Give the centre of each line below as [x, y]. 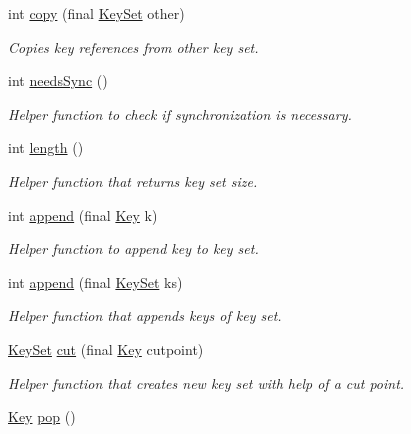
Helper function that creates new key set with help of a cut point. [206, 382]
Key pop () [42, 416]
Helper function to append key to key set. [133, 248]
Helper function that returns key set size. [133, 180]
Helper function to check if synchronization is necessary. [180, 113]
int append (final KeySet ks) [95, 281]
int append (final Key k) [83, 214]
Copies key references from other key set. [133, 46]
